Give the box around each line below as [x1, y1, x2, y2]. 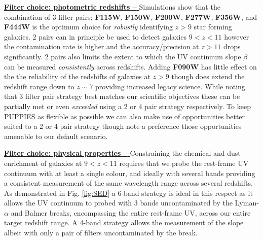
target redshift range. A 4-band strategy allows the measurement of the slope [4, 217, 244, 228]
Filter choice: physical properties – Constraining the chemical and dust [4, 148, 241, 158]
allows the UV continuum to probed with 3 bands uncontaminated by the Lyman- [4, 197, 259, 208]
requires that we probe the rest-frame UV [119, 157, 249, 168]
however [224, 31, 249, 42]
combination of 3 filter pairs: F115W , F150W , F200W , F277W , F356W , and [4, 11, 257, 22]
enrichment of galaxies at [4, 157, 82, 168]
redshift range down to [4, 81, 74, 91]
